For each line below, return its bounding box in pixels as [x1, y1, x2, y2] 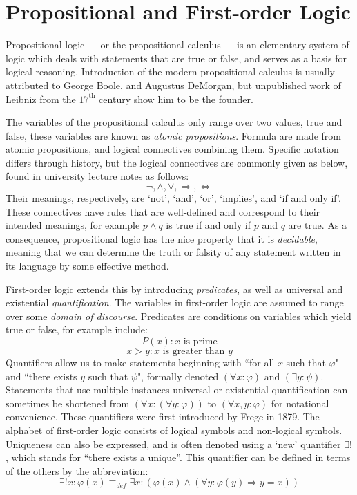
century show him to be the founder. [99, 91, 253, 106]
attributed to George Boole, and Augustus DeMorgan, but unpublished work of [6, 77, 341, 92]
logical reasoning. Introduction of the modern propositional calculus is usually [6, 64, 335, 79]
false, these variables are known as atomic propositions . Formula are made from [6, 128, 341, 142]
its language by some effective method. [6, 259, 169, 273]
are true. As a [288, 218, 347, 232]
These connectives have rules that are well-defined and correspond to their [6, 204, 320, 218]
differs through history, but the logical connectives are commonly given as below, [6, 155, 348, 169]
